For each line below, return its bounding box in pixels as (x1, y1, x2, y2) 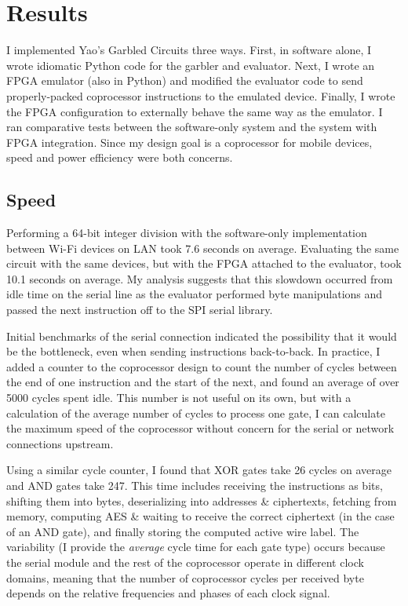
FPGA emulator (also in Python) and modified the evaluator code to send (6, 72, 363, 89)
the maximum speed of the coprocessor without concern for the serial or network (6, 420, 395, 436)
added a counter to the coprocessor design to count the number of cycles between (6, 358, 397, 374)
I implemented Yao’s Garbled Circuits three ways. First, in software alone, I (6, 42, 372, 58)
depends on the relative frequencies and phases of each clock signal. (6, 585, 330, 601)
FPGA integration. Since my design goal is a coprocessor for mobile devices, (6, 133, 373, 150)
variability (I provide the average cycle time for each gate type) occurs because (6, 538, 385, 555)
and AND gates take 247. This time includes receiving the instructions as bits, (6, 476, 383, 493)
